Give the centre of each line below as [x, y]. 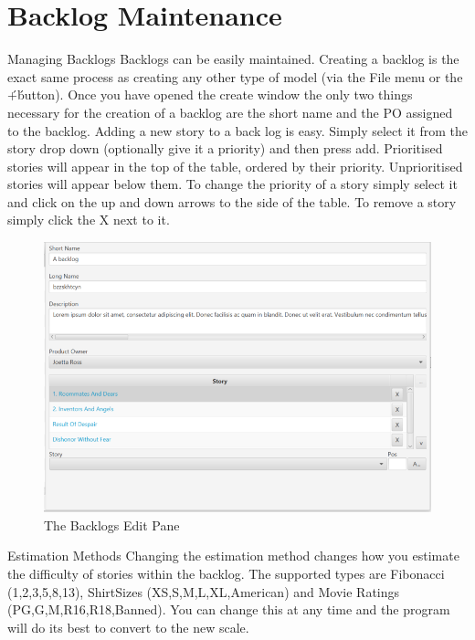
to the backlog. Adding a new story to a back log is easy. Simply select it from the [237, 130]
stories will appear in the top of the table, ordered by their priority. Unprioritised [235, 166]
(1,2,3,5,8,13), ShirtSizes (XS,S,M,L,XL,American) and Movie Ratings [204, 591]
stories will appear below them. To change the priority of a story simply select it [232, 184]
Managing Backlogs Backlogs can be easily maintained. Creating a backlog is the [233, 59]
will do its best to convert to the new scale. [128, 627]
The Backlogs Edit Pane [112, 525]
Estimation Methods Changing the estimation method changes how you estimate [233, 556]
